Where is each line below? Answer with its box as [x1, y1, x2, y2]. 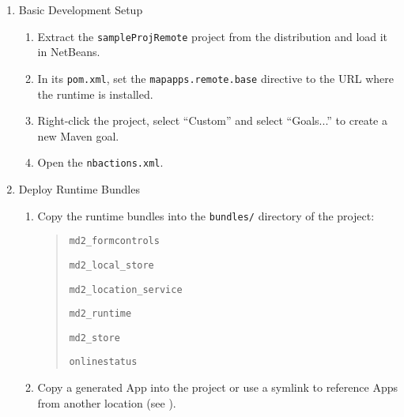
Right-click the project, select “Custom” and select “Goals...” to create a [37, 112, 387, 129]
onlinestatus [69, 356, 138, 368]
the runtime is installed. [37, 85, 153, 102]
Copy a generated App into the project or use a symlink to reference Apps [37, 379, 398, 396]
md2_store [69, 332, 120, 344]
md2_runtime [69, 308, 132, 320]
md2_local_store [69, 259, 154, 271]
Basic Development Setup [18, 2, 143, 17]
